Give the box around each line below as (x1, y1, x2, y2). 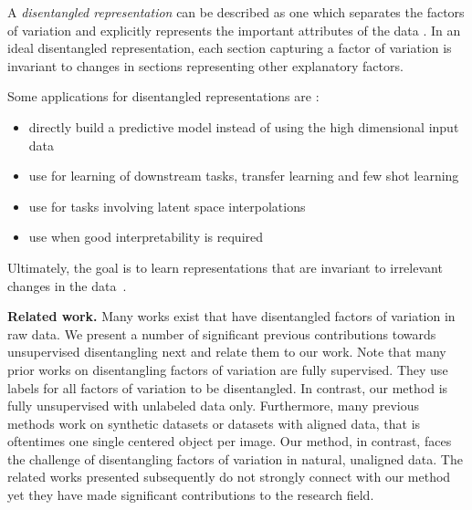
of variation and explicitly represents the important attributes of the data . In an (7, 20, 461, 39)
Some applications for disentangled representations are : (7, 87, 320, 106)
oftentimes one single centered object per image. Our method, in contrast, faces (7, 432, 452, 451)
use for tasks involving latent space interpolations (28, 196, 306, 215)
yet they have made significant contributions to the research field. (7, 485, 374, 505)
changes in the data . (7, 276, 127, 295)
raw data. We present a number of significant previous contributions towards (7, 324, 436, 343)
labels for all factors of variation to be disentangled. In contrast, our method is (7, 378, 448, 397)
